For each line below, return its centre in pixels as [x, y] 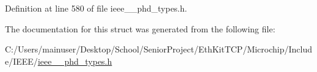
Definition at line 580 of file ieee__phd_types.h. [96, 8]
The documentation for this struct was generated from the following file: [140, 28]
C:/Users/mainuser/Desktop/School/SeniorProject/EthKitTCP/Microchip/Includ [159, 49]
